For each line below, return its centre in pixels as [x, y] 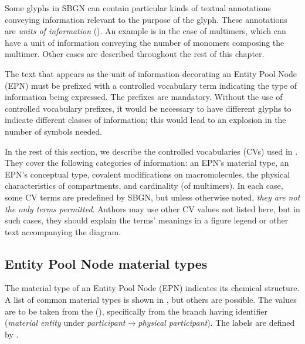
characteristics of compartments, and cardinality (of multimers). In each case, [144, 186]
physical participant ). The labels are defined [216, 323]
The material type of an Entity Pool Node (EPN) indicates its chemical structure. [152, 288]
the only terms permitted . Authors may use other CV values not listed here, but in [152, 208]
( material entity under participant [65, 323]
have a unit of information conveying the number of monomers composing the [145, 42]
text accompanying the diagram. [63, 231]
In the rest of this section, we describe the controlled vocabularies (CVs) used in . [151, 151]
